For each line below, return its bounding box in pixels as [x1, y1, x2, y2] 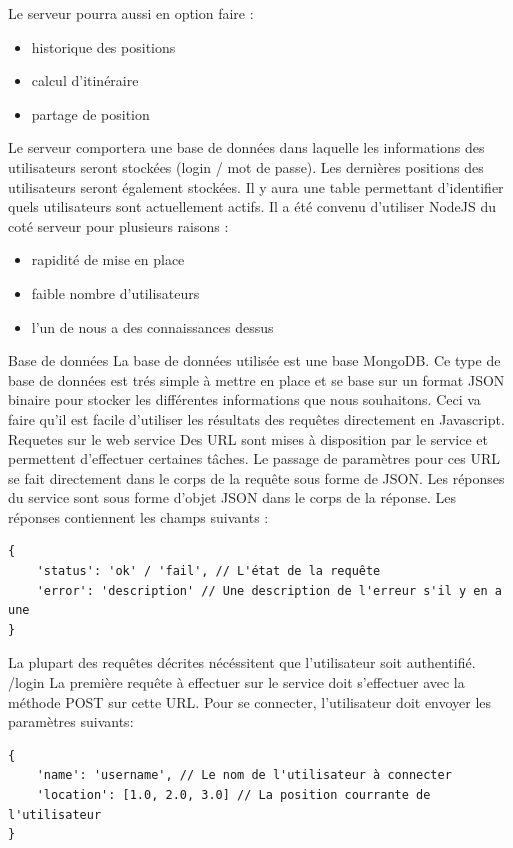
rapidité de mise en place [31, 249, 185, 270]
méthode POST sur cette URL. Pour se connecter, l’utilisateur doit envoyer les [8, 691, 492, 712]
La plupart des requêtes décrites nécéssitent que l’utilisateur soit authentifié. [8, 652, 476, 673]
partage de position [31, 103, 150, 124]
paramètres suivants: [8, 711, 134, 732]
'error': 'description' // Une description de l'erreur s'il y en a [36, 583, 502, 598]
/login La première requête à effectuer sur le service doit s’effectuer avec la [8, 672, 465, 693]
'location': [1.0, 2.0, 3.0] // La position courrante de [36, 788, 431, 802]
